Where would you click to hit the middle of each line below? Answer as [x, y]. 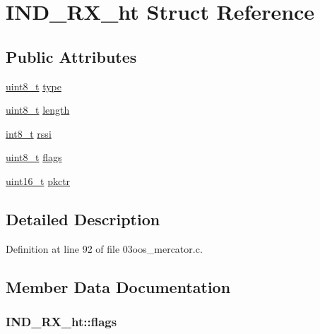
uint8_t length [38, 110]
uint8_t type [34, 86]
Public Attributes [71, 56]
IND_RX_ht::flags [61, 322]
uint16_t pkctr [38, 180]
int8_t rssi [29, 133]
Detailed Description [83, 219]
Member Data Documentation [118, 286]
